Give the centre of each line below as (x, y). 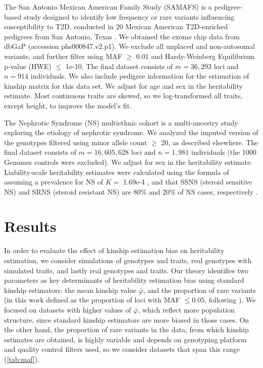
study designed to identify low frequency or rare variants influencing (129, 16)
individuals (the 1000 (224, 152)
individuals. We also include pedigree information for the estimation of (140, 76)
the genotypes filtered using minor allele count (76, 142)
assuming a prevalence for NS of (54, 182)
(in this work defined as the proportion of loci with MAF (92, 300)
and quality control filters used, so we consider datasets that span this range (122, 349)
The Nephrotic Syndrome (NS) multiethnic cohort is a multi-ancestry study (121, 122)
